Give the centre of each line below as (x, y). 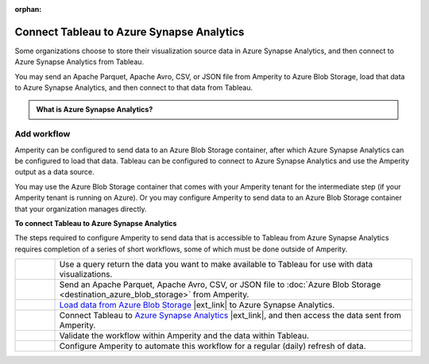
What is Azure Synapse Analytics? (95, 109)
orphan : (28, 9)
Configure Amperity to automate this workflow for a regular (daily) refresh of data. (213, 347)
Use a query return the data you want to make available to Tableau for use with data (216, 264)
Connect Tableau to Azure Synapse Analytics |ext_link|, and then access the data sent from (230, 316)
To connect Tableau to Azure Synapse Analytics (96, 223)
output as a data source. (54, 172)
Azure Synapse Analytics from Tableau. (79, 62)
